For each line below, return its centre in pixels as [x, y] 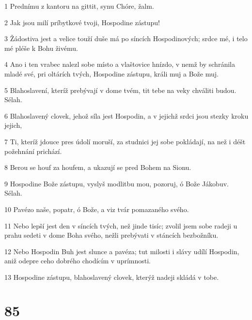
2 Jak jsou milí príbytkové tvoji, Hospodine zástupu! [82, 22]
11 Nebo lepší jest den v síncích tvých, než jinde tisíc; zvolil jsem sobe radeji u [121, 225]
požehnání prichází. [33, 151]
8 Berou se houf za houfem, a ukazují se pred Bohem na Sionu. [98, 167]
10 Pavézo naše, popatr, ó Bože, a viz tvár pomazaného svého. [97, 209]
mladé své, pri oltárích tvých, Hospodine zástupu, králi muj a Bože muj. [111, 73]
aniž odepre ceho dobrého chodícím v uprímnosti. [78, 261]
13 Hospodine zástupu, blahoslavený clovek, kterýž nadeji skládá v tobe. [112, 277]
